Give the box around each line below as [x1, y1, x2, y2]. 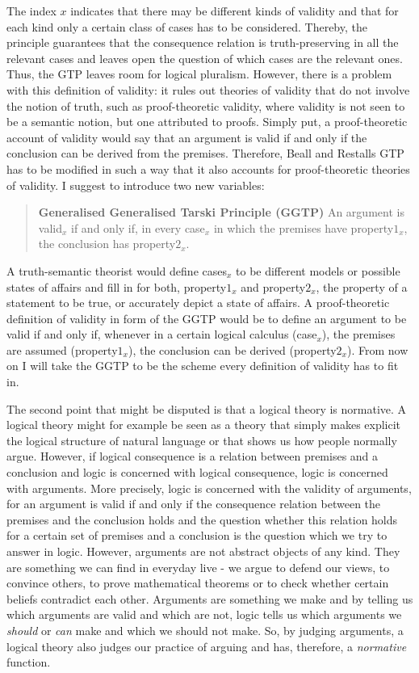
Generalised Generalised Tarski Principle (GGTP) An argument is [38, 204, 404, 221]
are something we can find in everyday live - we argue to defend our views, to [6, 558, 390, 575]
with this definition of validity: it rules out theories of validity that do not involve [6, 81, 410, 98]
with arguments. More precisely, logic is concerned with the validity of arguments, [6, 479, 412, 496]
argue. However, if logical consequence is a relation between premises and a [6, 448, 379, 465]
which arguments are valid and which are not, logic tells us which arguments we [6, 606, 402, 623]
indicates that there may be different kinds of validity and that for [70, 2, 399, 19]
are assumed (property [6, 341, 118, 358]
